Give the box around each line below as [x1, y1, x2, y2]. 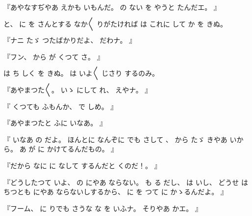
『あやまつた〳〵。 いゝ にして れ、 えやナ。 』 [3, 84, 152, 94]
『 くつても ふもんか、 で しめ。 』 [3, 101, 118, 111]
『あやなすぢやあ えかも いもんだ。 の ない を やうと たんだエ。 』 [3, 2, 221, 12]
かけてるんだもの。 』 [47, 144, 118, 154]
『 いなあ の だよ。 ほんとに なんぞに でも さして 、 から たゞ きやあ [3, 134, 227, 144]
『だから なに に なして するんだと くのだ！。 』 [3, 160, 161, 170]
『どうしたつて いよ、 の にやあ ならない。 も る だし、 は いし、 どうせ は [3, 177, 248, 187]
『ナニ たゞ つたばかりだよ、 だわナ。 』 [3, 35, 136, 45]
